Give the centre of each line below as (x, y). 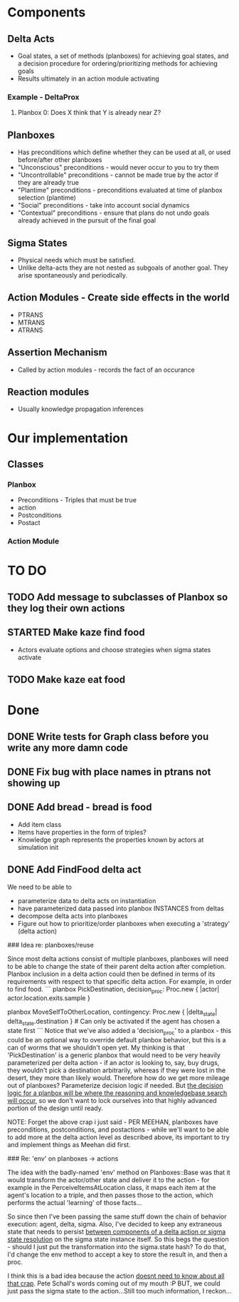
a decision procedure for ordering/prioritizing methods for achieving (118, 63)
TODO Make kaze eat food (67, 680)
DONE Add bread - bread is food (80, 807)
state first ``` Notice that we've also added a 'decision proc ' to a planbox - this (119, 1031)
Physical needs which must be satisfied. (76, 260)
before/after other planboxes (60, 160)
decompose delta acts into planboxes (73, 916)
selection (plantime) (47, 198)
